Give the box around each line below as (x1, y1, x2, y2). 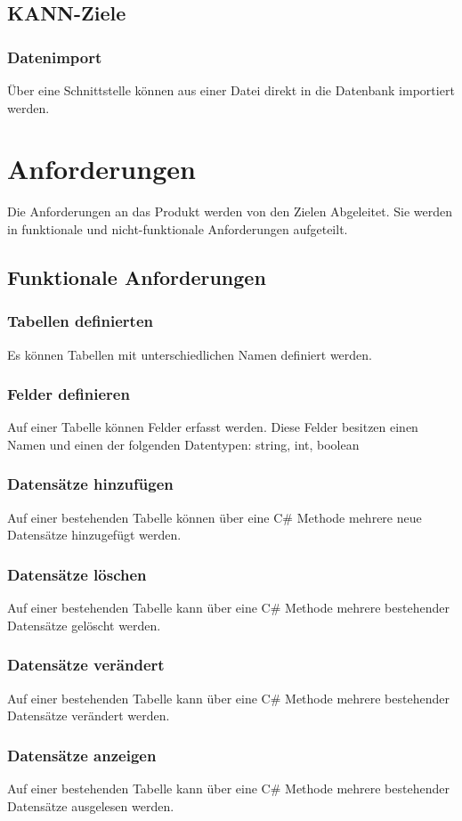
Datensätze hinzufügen (7, 473, 174, 495)
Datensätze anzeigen (7, 744, 157, 766)
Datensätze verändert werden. (7, 706, 170, 725)
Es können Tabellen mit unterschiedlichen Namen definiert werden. (7, 345, 372, 363)
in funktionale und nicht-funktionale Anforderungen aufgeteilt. (7, 219, 348, 238)
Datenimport (7, 45, 102, 68)
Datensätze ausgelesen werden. (7, 796, 174, 815)
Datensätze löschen (7, 563, 147, 585)
